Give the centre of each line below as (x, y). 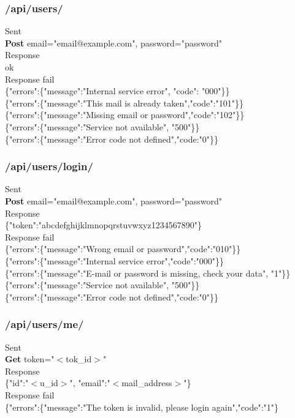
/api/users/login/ (49, 166)
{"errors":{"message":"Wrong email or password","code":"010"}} (123, 249)
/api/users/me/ (44, 324)
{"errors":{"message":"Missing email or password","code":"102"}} (125, 115)
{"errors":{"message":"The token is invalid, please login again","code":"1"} (142, 407)
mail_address (147, 383)
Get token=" (30, 359)
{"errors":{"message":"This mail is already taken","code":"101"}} (124, 103)
